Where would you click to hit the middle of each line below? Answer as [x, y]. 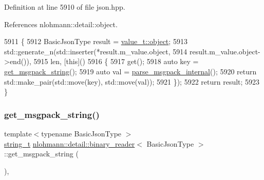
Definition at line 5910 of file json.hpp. [65, 7]
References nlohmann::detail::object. [61, 24]
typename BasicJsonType [81, 133]
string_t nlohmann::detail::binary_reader [70, 143]
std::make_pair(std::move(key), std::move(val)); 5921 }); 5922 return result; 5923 [132, 81]
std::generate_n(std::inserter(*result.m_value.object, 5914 [96, 51]
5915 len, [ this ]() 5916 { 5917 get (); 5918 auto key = [116, 61]
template [18, 133]
